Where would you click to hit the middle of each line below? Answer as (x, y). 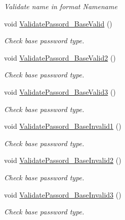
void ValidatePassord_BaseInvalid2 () (63, 160)
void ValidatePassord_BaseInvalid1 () (63, 126)
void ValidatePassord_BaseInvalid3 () (63, 194)
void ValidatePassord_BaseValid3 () (60, 91)
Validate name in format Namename (61, 6)
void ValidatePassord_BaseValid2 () (60, 57)
